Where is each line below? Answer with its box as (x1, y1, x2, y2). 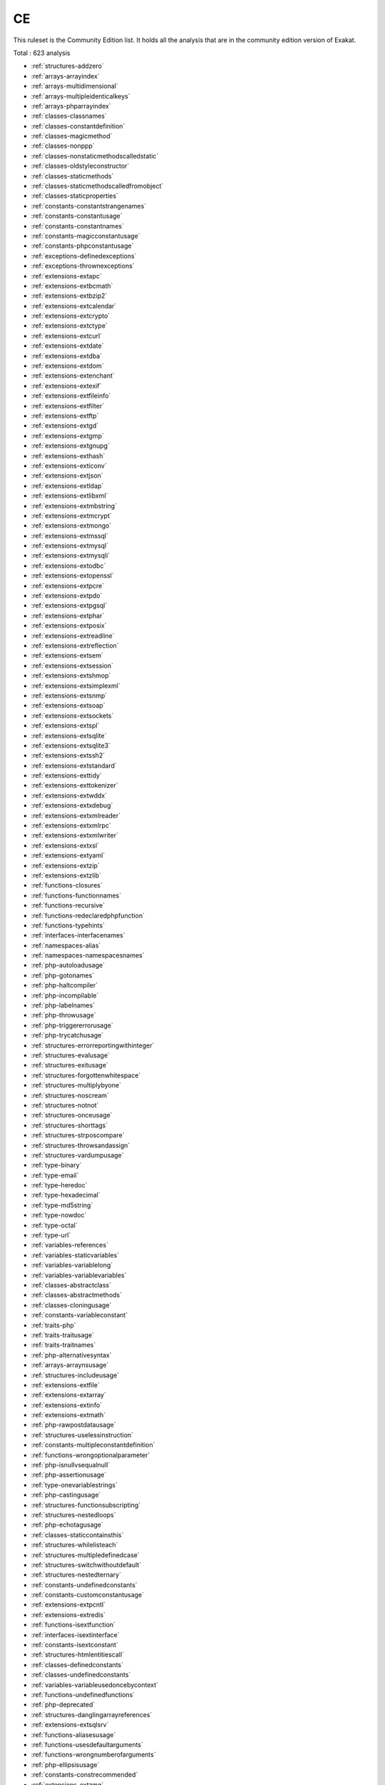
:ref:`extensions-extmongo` (31, 521, 112, 530)
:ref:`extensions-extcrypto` (31, 311, 111, 321)
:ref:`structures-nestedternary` (31, 1571, 121, 1579)
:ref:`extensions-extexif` (31, 381, 102, 390)
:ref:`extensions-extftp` (31, 411, 99, 420)
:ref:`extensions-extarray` (31, 1391, 106, 1399)
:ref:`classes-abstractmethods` (31, 1291, 123, 1299)
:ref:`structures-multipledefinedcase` (31, 1550, 140, 1559)
